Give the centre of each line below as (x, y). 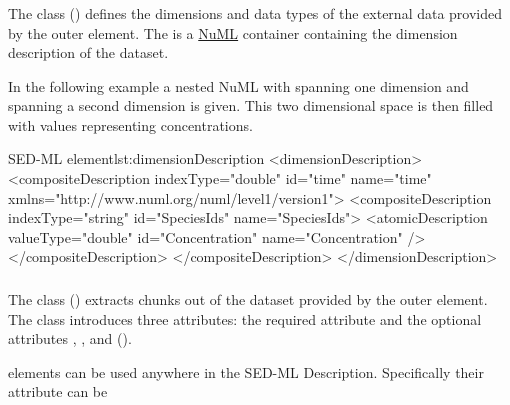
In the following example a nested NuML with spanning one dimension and (238, 85)
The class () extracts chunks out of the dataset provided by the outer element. (248, 298)
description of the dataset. (88, 52)
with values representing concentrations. (130, 124)
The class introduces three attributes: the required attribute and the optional (245, 318)
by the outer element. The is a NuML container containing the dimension (233, 32)
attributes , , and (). (70, 338)
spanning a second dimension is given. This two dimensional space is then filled (251, 105)
